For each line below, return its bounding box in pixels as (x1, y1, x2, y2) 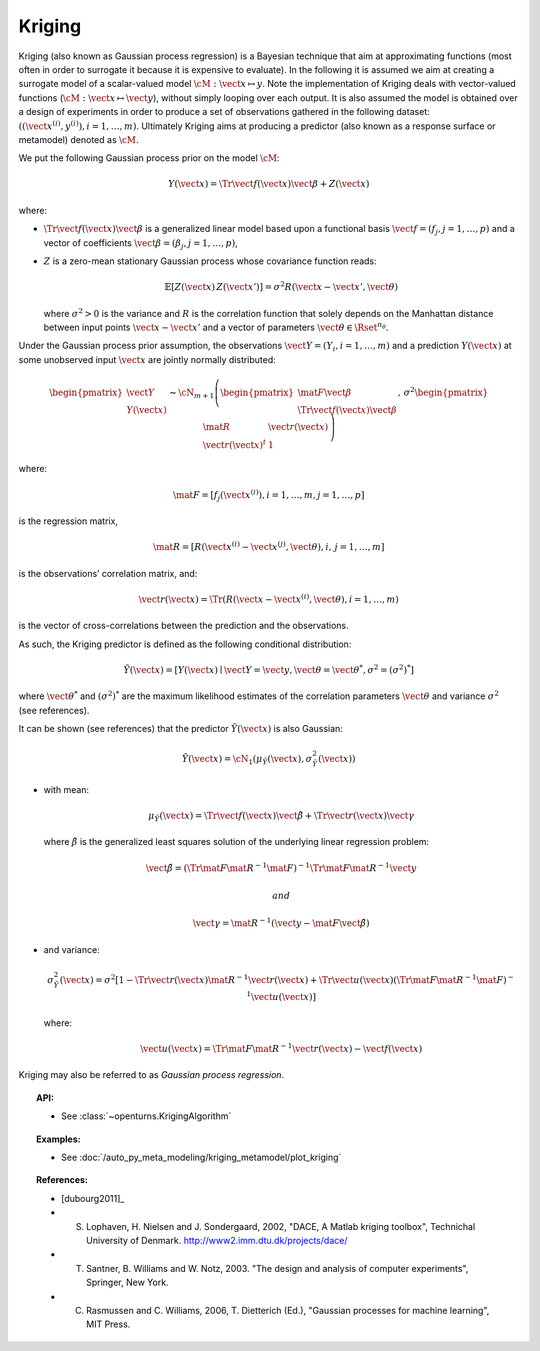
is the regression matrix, (18, 515, 119, 527)
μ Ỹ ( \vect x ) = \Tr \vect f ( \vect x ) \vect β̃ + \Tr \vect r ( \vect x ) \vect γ (148, 810, 415, 824)
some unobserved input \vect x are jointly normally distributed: (18, 353, 277, 365)
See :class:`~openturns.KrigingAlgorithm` (61, 1110, 232, 1122)
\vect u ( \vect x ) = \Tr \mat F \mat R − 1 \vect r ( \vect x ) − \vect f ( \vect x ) (140, 1041, 423, 1055)
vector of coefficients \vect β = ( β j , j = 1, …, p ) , (43, 236, 239, 251)
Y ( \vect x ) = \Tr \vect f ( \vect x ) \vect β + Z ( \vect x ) (168, 178, 370, 190)
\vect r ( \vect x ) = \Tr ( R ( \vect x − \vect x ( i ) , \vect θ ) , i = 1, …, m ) (138, 592, 399, 605)
